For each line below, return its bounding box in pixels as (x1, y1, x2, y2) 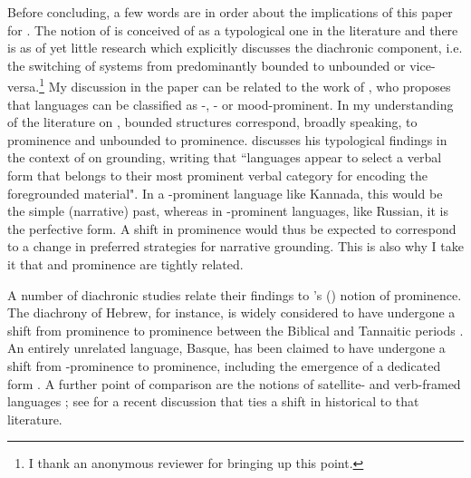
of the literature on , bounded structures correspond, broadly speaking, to (7, 112, 418, 132)
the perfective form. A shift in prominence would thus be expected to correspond (7, 219, 457, 238)
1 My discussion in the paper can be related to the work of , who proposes (39, 74, 451, 96)
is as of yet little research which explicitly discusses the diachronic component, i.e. (7, 38, 463, 57)
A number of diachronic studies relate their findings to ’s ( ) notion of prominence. (7, 285, 462, 304)
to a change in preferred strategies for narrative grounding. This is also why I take (7, 237, 464, 256)
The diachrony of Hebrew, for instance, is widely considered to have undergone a (7, 303, 456, 322)
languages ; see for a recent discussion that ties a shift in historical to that (7, 392, 419, 411)
